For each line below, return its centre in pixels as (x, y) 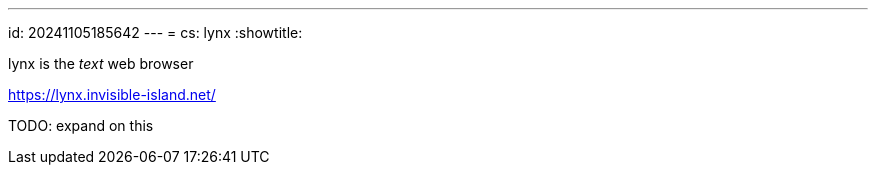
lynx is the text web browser (101, 63)
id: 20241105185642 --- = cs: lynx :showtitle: (155, 32)
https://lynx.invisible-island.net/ (112, 94)
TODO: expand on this (81, 125)
